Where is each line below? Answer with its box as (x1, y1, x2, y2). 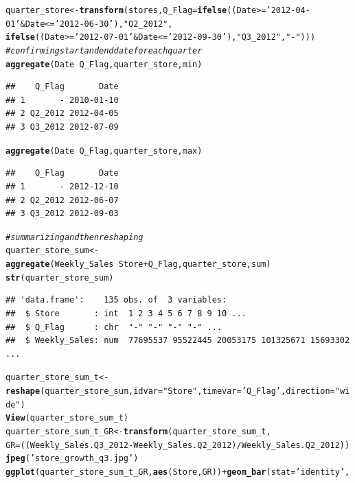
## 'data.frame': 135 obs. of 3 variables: (5, 295, 227, 305)
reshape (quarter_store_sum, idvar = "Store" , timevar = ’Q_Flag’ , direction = (5, 386, 335, 396)
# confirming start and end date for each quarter (5, 45, 203, 56)
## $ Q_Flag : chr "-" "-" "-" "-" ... (5, 322, 222, 332)
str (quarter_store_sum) (5, 272, 114, 283)
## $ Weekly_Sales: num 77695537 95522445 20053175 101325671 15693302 (5, 335, 350, 346)
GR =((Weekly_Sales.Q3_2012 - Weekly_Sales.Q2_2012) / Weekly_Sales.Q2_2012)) (5, 440, 350, 450)
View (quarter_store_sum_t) (5, 413, 128, 423)
